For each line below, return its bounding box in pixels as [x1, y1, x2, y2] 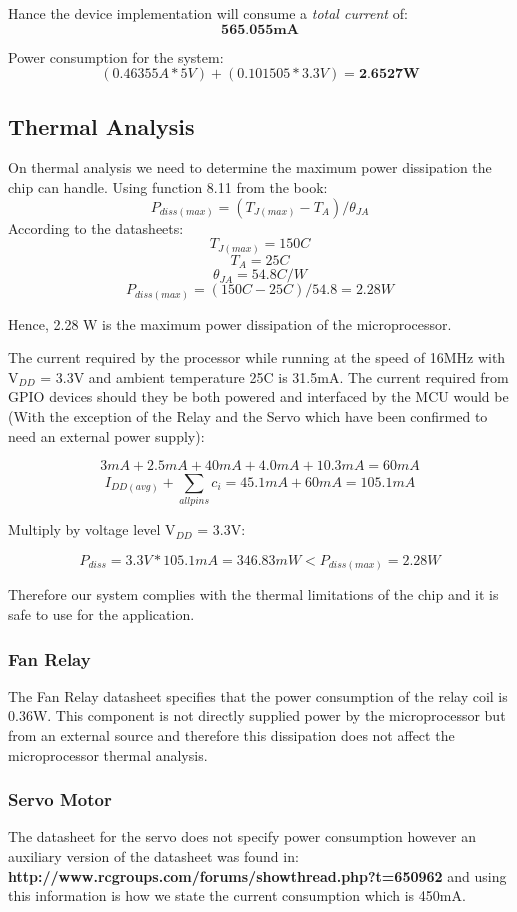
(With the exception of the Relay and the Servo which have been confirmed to [8, 406, 488, 427]
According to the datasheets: [8, 217, 184, 238]
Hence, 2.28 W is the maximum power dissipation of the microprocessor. [8, 313, 452, 334]
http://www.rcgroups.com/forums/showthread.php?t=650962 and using [8, 865, 507, 886]
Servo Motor [8, 787, 112, 812]
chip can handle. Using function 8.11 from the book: [8, 176, 328, 197]
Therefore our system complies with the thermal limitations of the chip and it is [8, 584, 499, 605]
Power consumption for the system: [8, 46, 224, 67]
